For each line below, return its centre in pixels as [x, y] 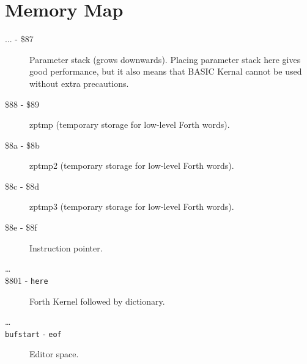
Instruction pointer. [66, 247]
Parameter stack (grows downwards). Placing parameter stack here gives [165, 59]
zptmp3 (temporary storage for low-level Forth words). [132, 206]
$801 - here [27, 280]
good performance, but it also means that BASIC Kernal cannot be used [166, 71]
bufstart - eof [33, 333]
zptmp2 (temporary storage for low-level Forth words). [132, 165]
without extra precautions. [79, 83]
